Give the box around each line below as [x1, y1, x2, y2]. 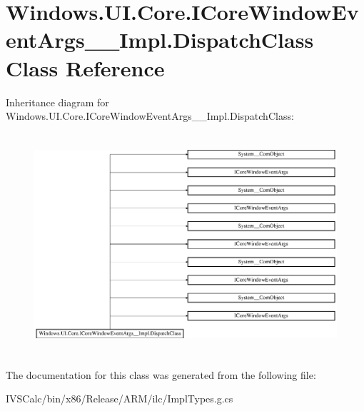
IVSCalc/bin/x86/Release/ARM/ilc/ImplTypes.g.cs [6, 391, 233, 406]
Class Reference [6, 53, 165, 82]
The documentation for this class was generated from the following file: [6, 367, 316, 382]
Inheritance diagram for [6, 94, 109, 109]
